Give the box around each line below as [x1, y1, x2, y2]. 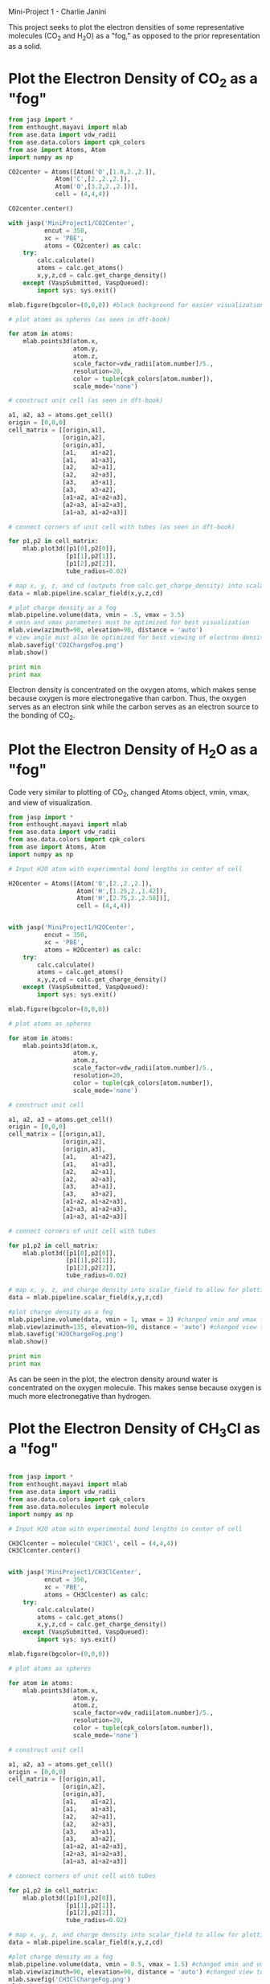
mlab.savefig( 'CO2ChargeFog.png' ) [8, 640, 125, 649]
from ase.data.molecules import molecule [8, 1503, 149, 1511]
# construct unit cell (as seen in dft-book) [8, 397, 163, 405]
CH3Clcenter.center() [8, 1547, 81, 1555]
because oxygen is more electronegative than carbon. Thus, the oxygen [8, 693, 247, 703]
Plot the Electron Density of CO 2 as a [8, 69, 259, 91]
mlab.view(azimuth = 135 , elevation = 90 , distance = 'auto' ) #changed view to [8, 1323, 268, 1331]
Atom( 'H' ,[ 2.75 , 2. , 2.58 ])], [76, 894, 171, 902]
